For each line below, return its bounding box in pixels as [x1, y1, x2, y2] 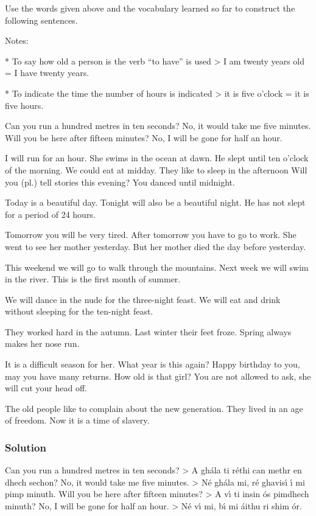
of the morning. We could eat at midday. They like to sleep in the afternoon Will [5, 163, 307, 176]
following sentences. [5, 13, 78, 26]
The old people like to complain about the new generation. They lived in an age [5, 402, 303, 414]
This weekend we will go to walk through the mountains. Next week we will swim [5, 260, 309, 273]
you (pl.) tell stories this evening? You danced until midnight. [5, 175, 235, 188]
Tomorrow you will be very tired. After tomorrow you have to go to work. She [5, 228, 297, 241]
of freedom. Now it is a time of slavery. [5, 414, 150, 427]
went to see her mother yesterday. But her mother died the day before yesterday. [5, 240, 306, 253]
